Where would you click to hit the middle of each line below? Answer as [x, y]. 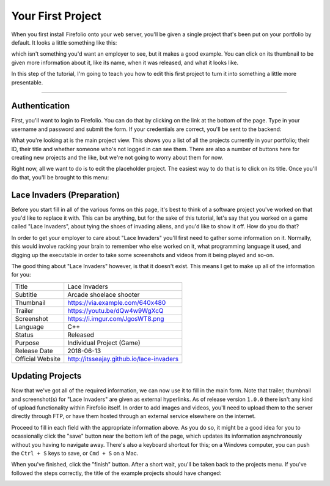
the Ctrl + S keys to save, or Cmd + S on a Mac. [75, 454]
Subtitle [26, 294]
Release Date [34, 351]
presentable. [27, 82]
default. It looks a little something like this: [64, 42]
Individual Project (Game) [104, 343]
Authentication [41, 106]
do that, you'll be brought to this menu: [60, 177]
